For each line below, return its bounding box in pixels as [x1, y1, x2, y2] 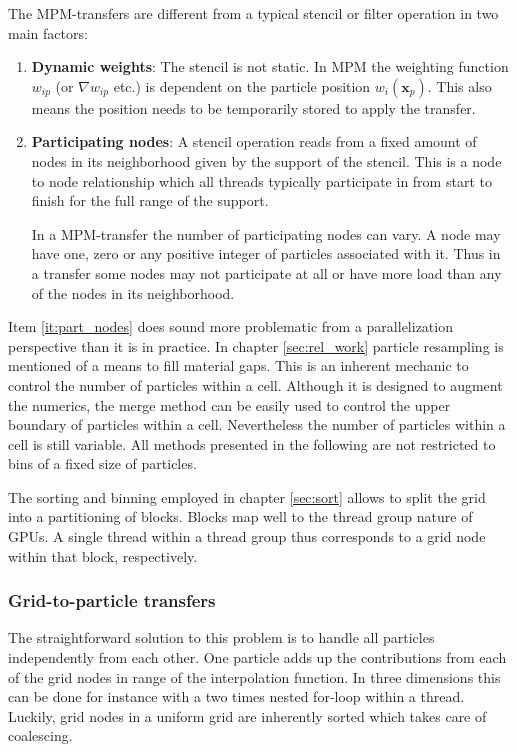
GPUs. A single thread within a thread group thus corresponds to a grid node [8, 526, 486, 547]
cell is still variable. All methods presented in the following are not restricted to [8, 433, 496, 454]
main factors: [8, 22, 88, 43]
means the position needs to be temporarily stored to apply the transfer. [31, 97, 476, 118]
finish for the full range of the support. [31, 190, 269, 211]
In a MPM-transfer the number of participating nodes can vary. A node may [31, 223, 501, 244]
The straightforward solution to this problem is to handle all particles [8, 627, 435, 648]
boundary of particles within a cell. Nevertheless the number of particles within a [8, 414, 506, 435]
